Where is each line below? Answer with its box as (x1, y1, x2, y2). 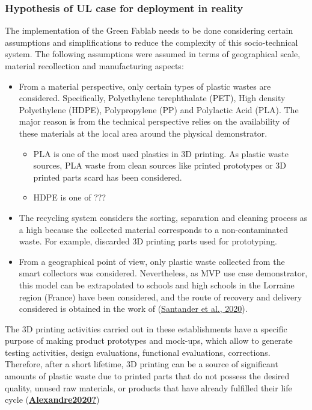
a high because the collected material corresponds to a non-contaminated (19, 223, 288, 235)
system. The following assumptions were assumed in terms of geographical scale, (5, 48, 301, 60)
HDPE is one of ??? (33, 191, 106, 203)
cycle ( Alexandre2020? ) (5, 393, 100, 406)
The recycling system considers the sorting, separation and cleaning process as (19, 211, 308, 223)
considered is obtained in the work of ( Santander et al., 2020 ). (19, 302, 248, 315)
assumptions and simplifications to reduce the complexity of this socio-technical (5, 36, 298, 48)
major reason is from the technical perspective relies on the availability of (19, 115, 290, 128)
